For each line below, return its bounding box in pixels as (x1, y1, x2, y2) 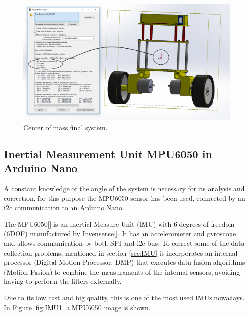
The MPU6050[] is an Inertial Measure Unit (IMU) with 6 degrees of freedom (4, 218, 235, 229)
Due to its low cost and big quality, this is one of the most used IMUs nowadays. (4, 293, 245, 303)
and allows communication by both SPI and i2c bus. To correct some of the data (4, 238, 245, 248)
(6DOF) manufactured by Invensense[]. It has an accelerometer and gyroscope (4, 228, 236, 238)
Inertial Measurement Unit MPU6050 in (4, 146, 212, 161)
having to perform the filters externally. (4, 276, 122, 286)
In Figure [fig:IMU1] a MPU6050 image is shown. (4, 302, 151, 312)
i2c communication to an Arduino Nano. (4, 202, 124, 213)
